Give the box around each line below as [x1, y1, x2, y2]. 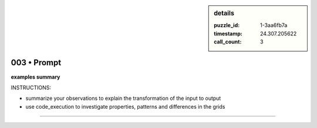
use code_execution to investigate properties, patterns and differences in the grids [25, 103, 225, 110]
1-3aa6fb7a [260, 22, 288, 29]
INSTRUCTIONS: [11, 84, 51, 91]
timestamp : [214, 30, 243, 37]
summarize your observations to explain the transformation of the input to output [25, 95, 221, 102]
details [214, 9, 235, 17]
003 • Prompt [11, 58, 62, 68]
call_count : [214, 38, 242, 45]
